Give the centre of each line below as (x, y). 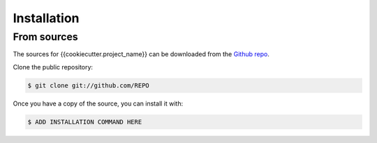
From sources (45, 37)
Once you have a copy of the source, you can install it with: (98, 103)
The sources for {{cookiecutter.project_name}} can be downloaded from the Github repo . (141, 54)
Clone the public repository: (53, 67)
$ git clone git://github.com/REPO (88, 85)
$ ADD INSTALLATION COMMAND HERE (85, 122)
